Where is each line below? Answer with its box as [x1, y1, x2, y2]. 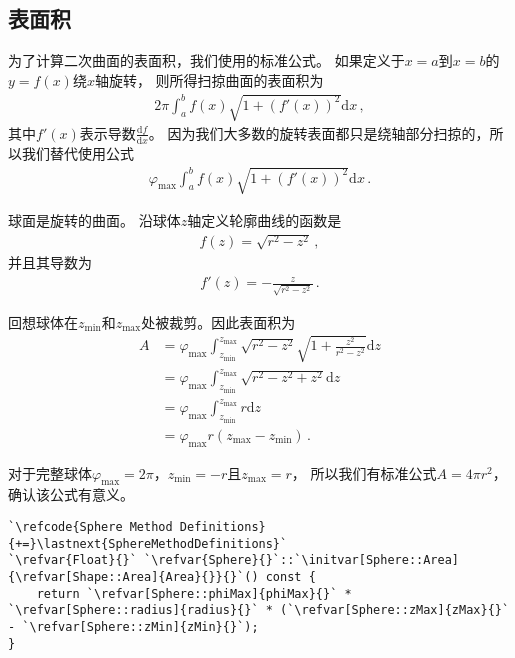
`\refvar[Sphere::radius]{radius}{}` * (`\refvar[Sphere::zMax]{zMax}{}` [8, 603, 510, 618]
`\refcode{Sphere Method [8, 520, 173, 535]
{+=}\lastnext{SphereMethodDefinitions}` [8, 536, 288, 551]
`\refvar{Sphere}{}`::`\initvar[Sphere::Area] [144, 553, 460, 568]
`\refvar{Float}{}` [8, 553, 137, 568]
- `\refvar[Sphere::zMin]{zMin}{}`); [8, 620, 259, 634]
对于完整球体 [8, 462, 92, 483]
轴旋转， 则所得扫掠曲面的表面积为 [94, 69, 324, 90]
